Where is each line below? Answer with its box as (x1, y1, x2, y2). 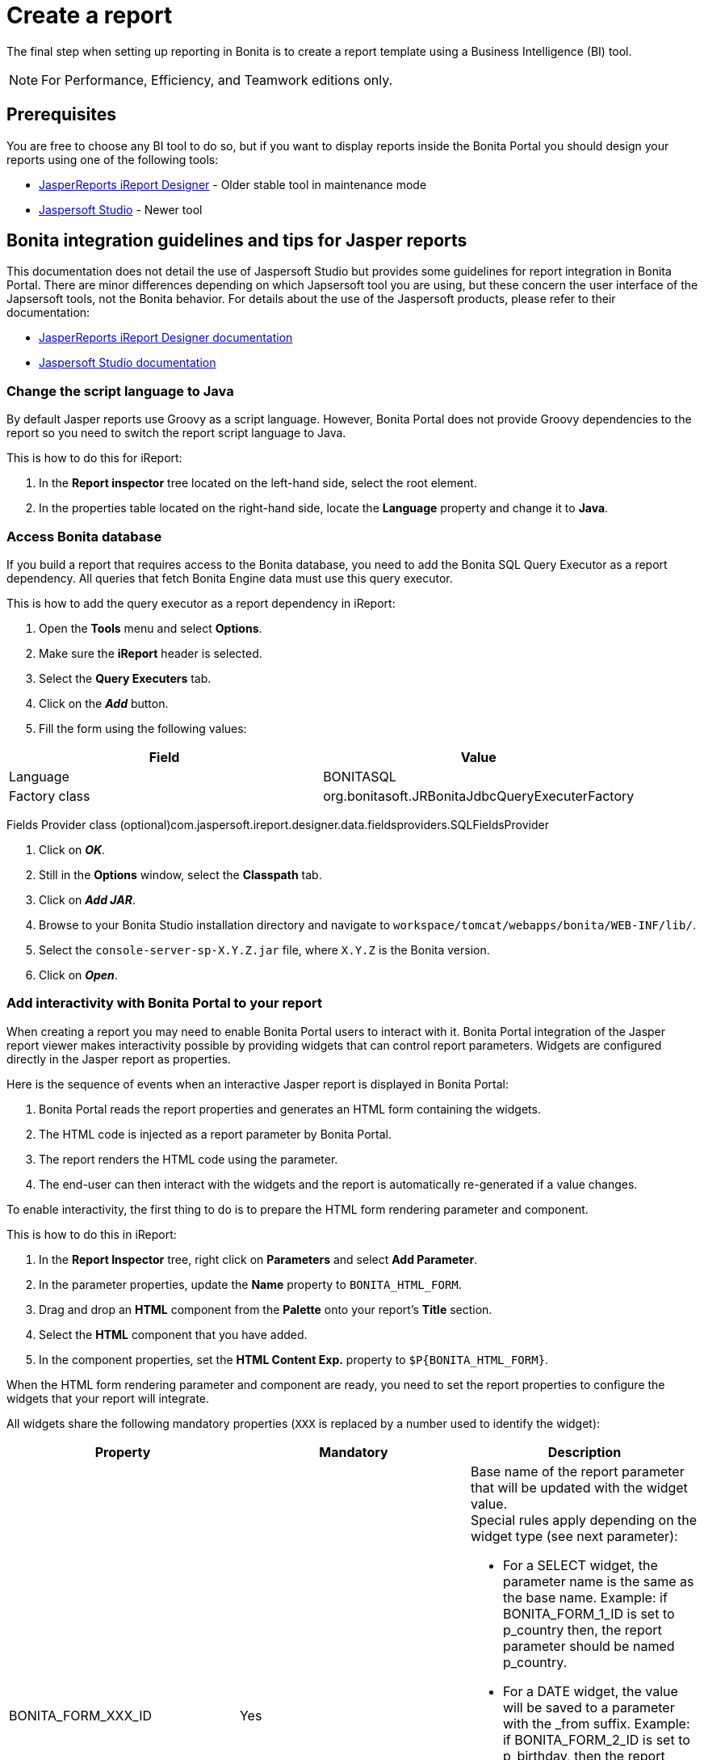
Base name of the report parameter (470, 1463, 685, 1480)
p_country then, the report (502, 1621, 662, 1638)
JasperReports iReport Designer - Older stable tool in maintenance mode (39, 177, 427, 192)
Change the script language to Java (6, 382, 234, 399)
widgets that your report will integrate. (6, 1391, 210, 1405)
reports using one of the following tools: (6, 152, 219, 166)
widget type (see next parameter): (470, 1527, 678, 1544)
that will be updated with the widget (470, 1479, 688, 1496)
